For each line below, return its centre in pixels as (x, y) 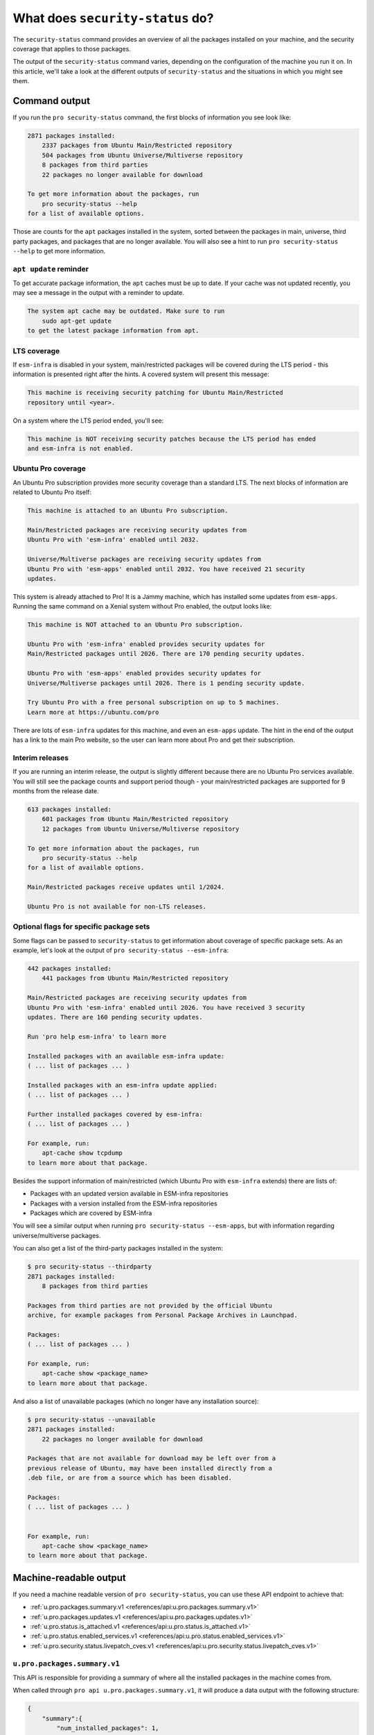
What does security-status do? (113, 18)
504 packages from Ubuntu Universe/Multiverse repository (142, 155)
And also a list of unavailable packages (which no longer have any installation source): (136, 1401)
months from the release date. (56, 791)
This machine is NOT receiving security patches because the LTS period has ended (172, 439)
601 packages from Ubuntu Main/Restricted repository (135, 819)
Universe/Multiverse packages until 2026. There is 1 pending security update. (166, 683)
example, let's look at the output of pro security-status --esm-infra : (121, 950)
